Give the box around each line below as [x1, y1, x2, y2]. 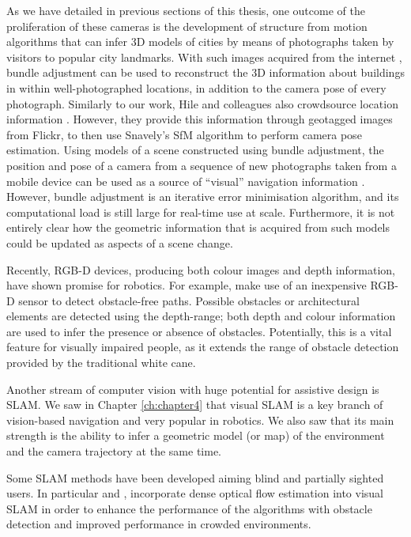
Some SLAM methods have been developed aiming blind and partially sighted [6, 469, 384, 486]
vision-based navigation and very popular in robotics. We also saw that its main [6, 411, 394, 428]
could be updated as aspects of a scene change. [6, 234, 233, 251]
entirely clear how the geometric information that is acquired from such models [6, 219, 390, 236]
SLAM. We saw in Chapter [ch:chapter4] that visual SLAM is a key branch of [6, 396, 383, 413]
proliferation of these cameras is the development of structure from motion [6, 17, 368, 34]
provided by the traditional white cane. [6, 354, 196, 371]
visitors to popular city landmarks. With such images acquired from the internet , [6, 48, 402, 65]
